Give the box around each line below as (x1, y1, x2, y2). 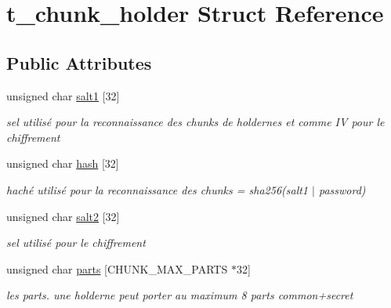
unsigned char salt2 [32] (6, 208, 120, 224)
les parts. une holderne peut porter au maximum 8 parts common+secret (6, 287, 353, 303)
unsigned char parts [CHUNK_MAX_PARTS (6, 260, 228, 277)
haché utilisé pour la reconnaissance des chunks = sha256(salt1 (6, 181, 309, 197)
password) (318, 181, 366, 197)
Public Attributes (6, 50, 152, 74)
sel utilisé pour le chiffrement (6, 234, 146, 251)
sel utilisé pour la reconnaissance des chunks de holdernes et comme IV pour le (6, 114, 385, 130)
